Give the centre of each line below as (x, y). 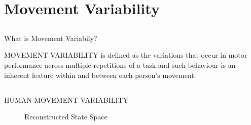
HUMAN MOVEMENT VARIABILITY (66, 99)
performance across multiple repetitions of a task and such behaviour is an (120, 65)
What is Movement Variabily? (51, 38)
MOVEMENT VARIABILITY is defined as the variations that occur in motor (126, 55)
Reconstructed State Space (66, 117)
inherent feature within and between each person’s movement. (100, 75)
